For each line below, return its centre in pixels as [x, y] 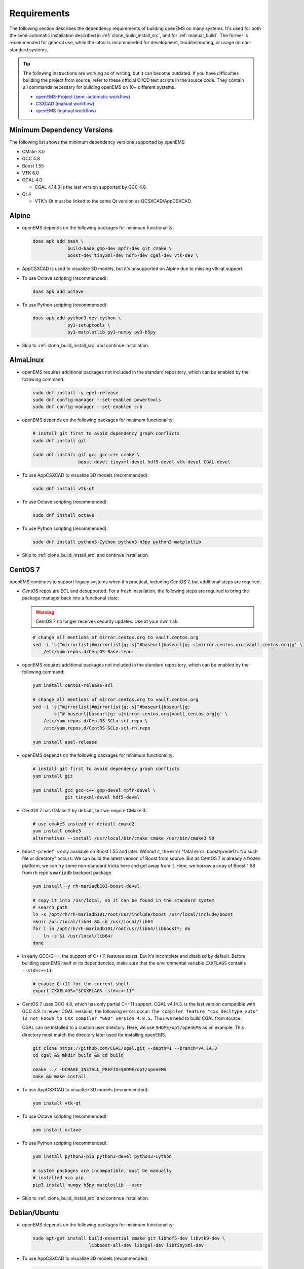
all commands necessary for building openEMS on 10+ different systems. [99, 87]
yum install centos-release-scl [73, 686]
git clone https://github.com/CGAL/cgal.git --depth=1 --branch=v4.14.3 [125, 1048]
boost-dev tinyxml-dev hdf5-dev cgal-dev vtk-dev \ [133, 256]
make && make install [60, 1077]
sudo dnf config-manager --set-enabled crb [88, 407]
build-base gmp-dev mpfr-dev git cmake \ [120, 248]
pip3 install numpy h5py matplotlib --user [88, 1185]
